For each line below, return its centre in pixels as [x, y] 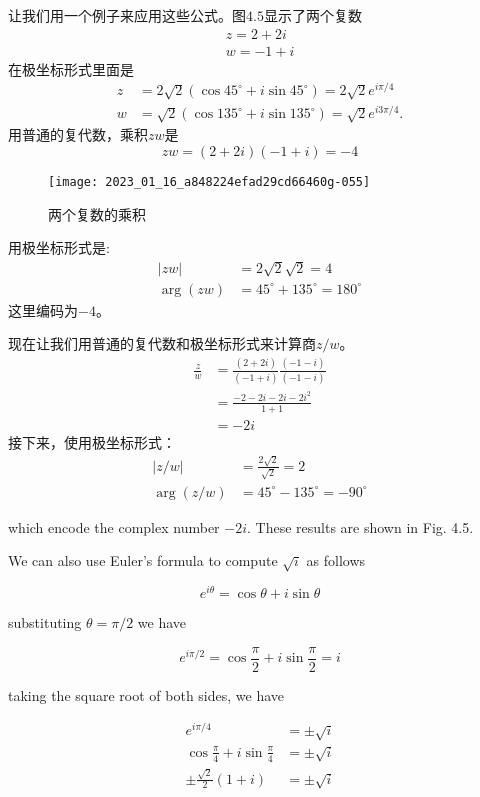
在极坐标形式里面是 [71, 68]
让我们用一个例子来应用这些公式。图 [127, 15]
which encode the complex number [114, 526]
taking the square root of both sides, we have [146, 694]
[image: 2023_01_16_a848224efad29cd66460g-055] [209, 182]
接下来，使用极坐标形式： [92, 441]
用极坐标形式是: [59, 247]
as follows [336, 560]
